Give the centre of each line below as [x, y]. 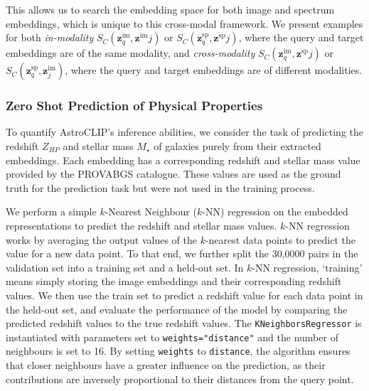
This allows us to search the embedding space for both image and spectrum [170, 9]
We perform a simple [51, 211]
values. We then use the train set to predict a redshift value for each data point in [184, 295]
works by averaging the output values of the [101, 239]
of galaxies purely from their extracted [237, 146]
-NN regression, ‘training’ [307, 267]
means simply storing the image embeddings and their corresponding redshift [174, 281]
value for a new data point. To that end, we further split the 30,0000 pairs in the [182, 253]
